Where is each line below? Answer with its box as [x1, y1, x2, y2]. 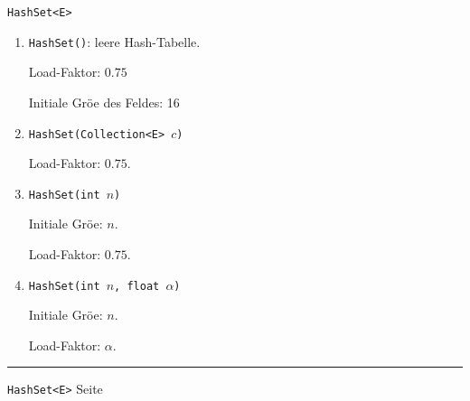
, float [114, 279, 160, 293]
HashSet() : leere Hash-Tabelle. [28, 32, 201, 51]
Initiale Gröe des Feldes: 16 [28, 92, 180, 111]
